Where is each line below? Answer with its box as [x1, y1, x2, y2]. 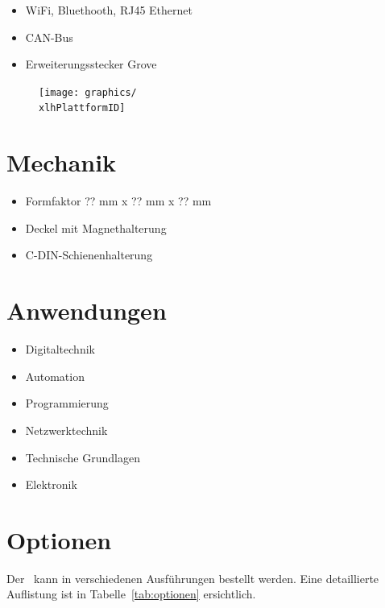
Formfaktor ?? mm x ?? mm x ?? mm [25, 192, 212, 209]
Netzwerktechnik [25, 421, 108, 438]
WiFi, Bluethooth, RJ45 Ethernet [25, 2, 192, 18]
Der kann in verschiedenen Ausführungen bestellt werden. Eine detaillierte [6, 569, 379, 586]
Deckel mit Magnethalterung [25, 219, 167, 236]
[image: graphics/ [39, 86, 137, 98]
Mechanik [6, 146, 117, 179]
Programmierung [25, 395, 109, 412]
